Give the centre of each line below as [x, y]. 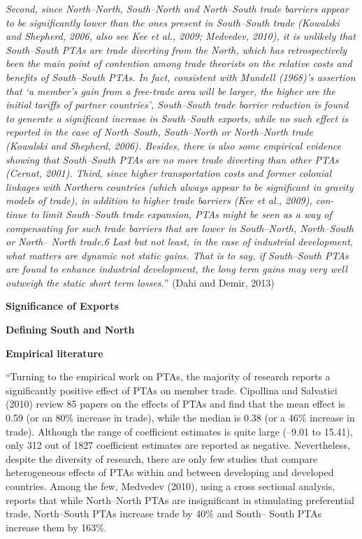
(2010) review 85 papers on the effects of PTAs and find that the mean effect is [175, 404]
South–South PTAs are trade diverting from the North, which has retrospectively [176, 49]
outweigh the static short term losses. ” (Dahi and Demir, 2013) [140, 282]
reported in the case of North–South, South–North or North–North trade [159, 132]
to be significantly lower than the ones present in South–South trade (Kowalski [173, 22]
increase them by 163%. [56, 527]
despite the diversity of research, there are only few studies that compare [162, 458]
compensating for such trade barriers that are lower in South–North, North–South [180, 228]
